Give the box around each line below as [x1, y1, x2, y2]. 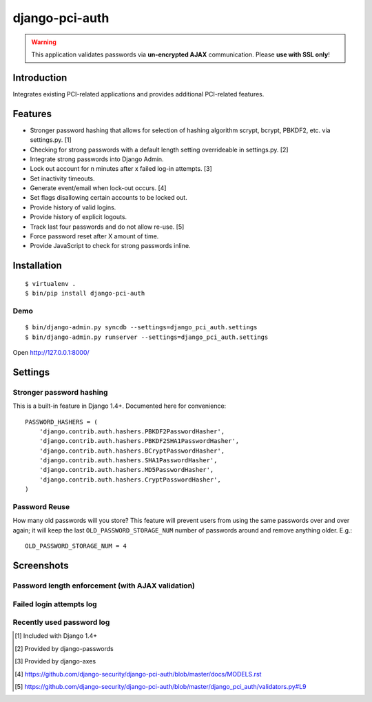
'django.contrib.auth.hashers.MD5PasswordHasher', [39, 466, 214, 474]
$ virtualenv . [25, 280, 76, 287]
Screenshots [12, 559, 69, 571]
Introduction [12, 72, 68, 83]
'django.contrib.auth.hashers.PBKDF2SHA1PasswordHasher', [39, 437, 240, 445]
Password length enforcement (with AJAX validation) [12, 581, 196, 590]
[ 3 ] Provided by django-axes [14, 657, 96, 665]
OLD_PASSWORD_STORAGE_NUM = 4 [25, 542, 127, 550]
